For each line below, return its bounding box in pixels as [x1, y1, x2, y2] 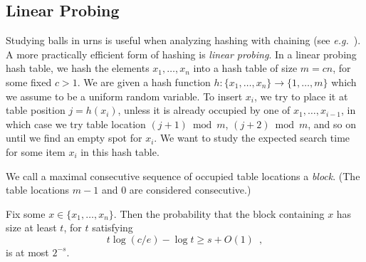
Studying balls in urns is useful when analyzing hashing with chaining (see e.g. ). [6, 33, 361, 48]
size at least [6, 220, 57, 235]
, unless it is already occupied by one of [117, 103, 291, 117]
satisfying [92, 220, 133, 235]
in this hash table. [80, 144, 160, 159]
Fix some [6, 206, 46, 221]
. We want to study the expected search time [154, 130, 350, 145]
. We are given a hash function [77, 74, 211, 89]
